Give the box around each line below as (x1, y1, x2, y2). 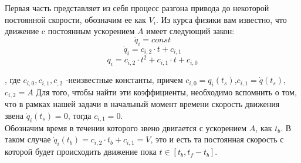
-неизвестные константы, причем (65, 74, 183, 86)
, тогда (67, 109, 92, 121)
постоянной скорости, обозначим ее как (5, 13, 146, 25)
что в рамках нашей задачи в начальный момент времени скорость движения (5, 98, 280, 110)
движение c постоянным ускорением (5, 25, 135, 37)
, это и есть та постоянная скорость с (150, 133, 284, 145)
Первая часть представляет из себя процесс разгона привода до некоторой (5, 2, 269, 14)
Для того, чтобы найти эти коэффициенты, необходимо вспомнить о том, (36, 85, 297, 98)
